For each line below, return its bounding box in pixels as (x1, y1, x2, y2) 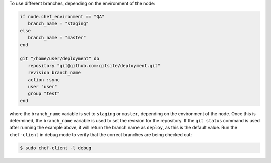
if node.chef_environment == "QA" (20, 14, 105, 19)
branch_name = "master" (28, 35, 86, 41)
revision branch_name (28, 70, 81, 76)
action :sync (28, 77, 60, 82)
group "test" (28, 91, 60, 97)
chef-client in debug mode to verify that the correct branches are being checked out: (9, 131, 192, 137)
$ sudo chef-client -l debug (20, 145, 92, 151)
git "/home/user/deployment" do (20, 56, 100, 62)
